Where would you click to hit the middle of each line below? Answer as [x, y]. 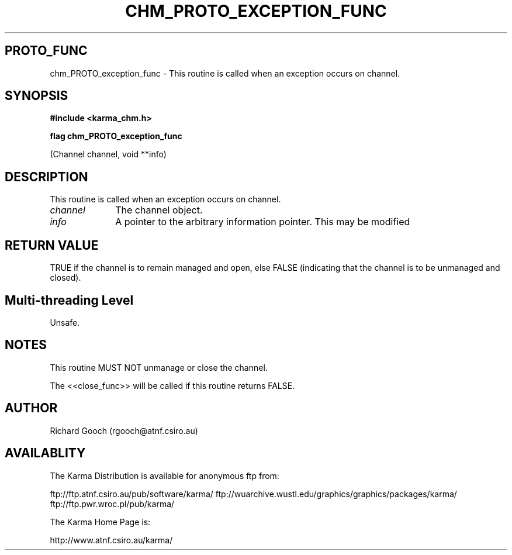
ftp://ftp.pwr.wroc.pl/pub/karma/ [112, 504]
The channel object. [159, 210]
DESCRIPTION [46, 177]
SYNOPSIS [37, 96]
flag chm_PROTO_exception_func [116, 136]
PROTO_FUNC [46, 51]
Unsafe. [65, 322]
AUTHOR [31, 408]
